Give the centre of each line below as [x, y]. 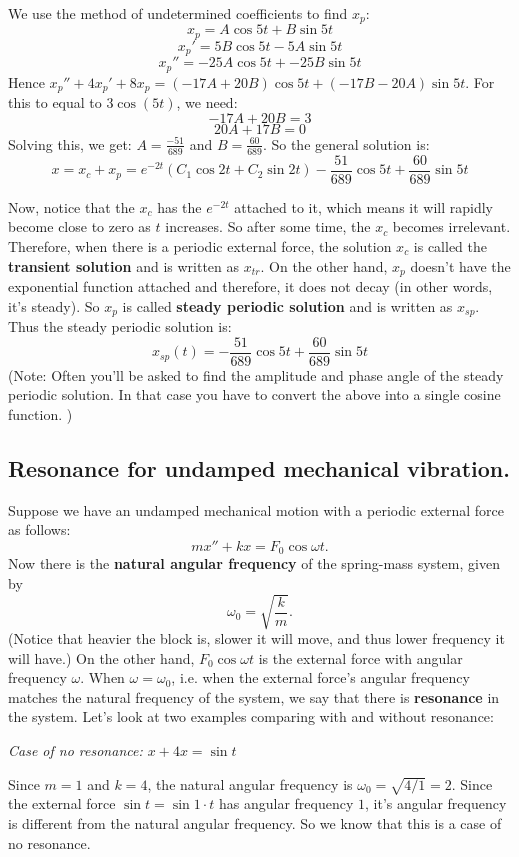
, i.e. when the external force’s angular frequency [320, 677]
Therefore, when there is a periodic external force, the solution [200, 245]
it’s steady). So [54, 305]
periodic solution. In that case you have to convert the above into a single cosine [254, 394]
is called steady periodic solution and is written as [287, 305]
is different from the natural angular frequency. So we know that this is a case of [255, 822]
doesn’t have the [460, 265]
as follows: [39, 529]
